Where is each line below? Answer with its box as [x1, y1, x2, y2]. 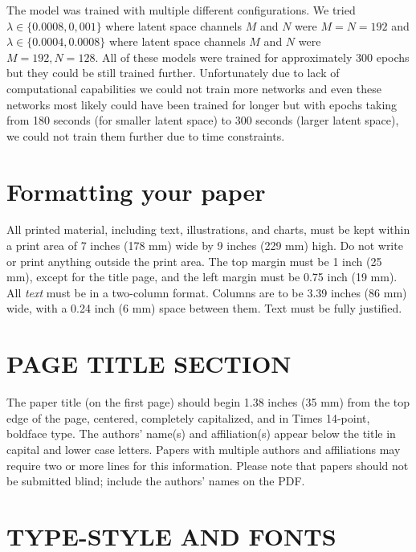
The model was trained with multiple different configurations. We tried [6, 2, 356, 18]
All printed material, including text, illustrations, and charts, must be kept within [6, 221, 410, 238]
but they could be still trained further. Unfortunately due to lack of [6, 64, 340, 81]
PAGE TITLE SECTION [6, 347, 292, 380]
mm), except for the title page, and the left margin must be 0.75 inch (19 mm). [6, 268, 398, 285]
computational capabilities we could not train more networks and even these [6, 80, 381, 96]
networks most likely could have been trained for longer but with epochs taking [6, 96, 398, 112]
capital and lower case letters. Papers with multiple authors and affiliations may [6, 440, 401, 457]
